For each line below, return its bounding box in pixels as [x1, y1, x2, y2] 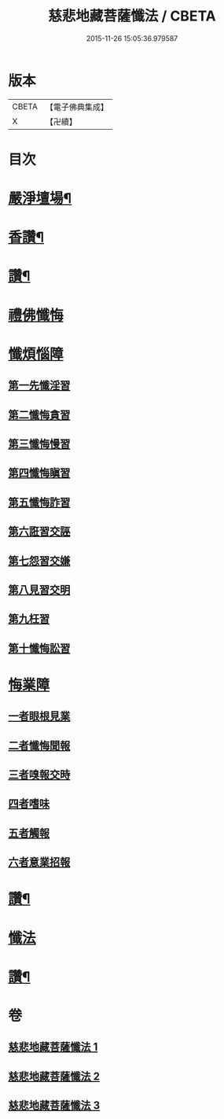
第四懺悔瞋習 [8, 466, 71, 480]
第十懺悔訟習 [8, 642, 71, 655]
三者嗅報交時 [8, 768, 71, 782]
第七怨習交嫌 [8, 554, 71, 567]
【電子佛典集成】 [45, 101, 108, 112]
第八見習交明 [8, 583, 71, 596]
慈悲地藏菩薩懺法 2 [8, 1069, 101, 1083]
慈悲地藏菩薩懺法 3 [8, 1099, 101, 1113]
